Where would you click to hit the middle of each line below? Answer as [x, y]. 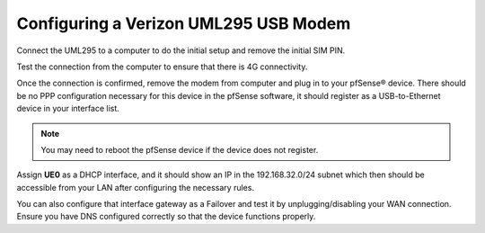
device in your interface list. [68, 109]
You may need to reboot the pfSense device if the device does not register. [180, 149]
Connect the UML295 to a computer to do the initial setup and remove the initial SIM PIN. [181, 50]
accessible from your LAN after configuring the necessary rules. [136, 187]
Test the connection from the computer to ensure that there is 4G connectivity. [162, 67]
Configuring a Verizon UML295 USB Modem [184, 23]
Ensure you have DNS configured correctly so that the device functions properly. [166, 217]
